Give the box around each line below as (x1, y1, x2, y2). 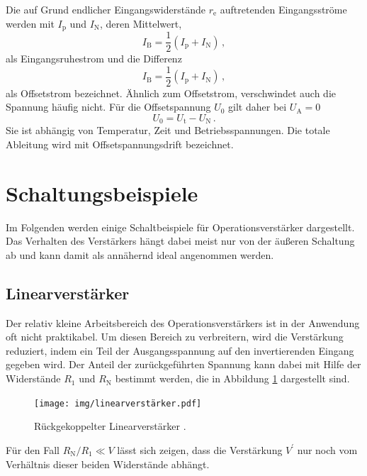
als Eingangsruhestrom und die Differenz (6, 51, 182, 66)
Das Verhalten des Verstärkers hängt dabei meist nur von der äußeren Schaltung (6, 233, 355, 248)
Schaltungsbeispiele (6, 178, 198, 207)
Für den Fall (6, 442, 60, 457)
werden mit (6, 16, 55, 31)
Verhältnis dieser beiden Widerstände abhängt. (6, 456, 210, 471)
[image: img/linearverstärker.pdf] (34, 398, 202, 409)
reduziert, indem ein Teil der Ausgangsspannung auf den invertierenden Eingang (6, 343, 354, 358)
